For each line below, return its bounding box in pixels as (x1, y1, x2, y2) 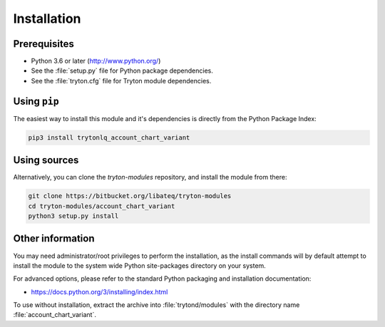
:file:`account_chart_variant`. (13, 311, 96, 319)
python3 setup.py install (28, 212, 119, 220)
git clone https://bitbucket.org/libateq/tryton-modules (28, 192, 232, 200)
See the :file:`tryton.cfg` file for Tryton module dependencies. (31, 76, 212, 85)
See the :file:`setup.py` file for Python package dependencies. (31, 66, 213, 75)
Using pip (13, 95, 60, 107)
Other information (13, 232, 95, 245)
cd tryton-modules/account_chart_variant (28, 202, 175, 210)
